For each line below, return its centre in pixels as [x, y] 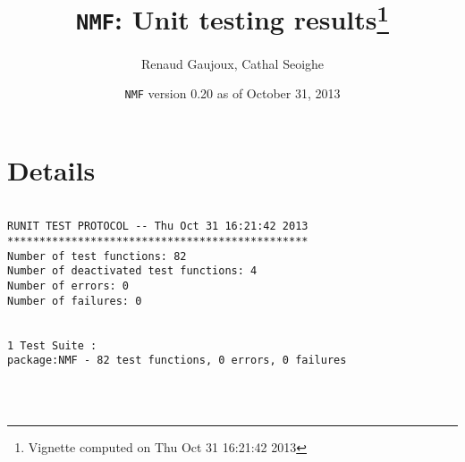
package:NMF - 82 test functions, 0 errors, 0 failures [177, 361]
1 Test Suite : [52, 345]
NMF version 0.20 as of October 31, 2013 [232, 93]
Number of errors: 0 [68, 286]
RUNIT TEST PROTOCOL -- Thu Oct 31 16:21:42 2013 [158, 227]
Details [51, 169]
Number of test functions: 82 [97, 256]
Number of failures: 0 [75, 301]
